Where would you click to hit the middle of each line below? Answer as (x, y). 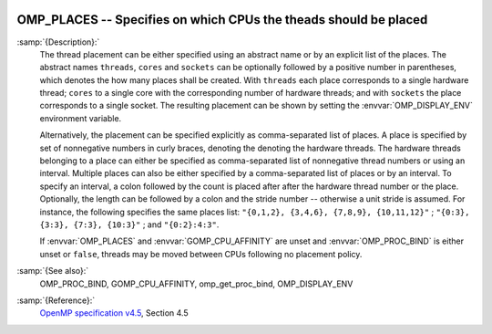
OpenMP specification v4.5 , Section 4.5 (114, 313)
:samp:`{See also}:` (53, 271)
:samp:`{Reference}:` (56, 300)
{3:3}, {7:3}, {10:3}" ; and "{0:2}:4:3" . (129, 224)
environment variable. (81, 118)
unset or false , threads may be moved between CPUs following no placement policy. (201, 254)
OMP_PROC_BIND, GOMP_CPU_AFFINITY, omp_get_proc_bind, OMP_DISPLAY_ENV (196, 284)
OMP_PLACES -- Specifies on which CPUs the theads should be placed (222, 20)
